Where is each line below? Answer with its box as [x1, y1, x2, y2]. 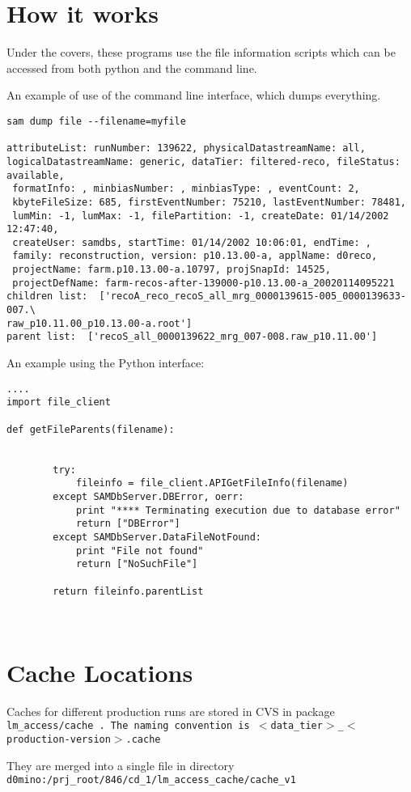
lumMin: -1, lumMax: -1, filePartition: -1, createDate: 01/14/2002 [12, 210, 389, 222]
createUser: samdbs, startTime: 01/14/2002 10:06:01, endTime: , [12, 236, 372, 248]
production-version [6, 733, 111, 745]
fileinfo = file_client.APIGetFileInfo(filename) [75, 477, 349, 489]
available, [6, 169, 65, 181]
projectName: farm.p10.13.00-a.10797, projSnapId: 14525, [12, 264, 331, 276]
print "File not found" [75, 544, 204, 557]
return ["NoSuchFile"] [75, 558, 198, 570]
